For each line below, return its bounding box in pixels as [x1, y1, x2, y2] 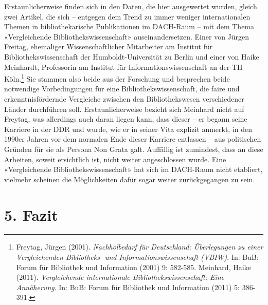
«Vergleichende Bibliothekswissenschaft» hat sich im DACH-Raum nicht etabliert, [4, 164, 263, 175]
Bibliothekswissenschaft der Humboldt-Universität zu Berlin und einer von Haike [4, 51, 259, 62]
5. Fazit [4, 204, 58, 225]
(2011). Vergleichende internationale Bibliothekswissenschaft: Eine [16, 272, 225, 282]
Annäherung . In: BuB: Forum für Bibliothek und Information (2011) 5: [16, 281, 240, 292]
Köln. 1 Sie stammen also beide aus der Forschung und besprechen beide [4, 72, 230, 84]
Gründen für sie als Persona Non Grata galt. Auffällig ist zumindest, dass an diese [4, 143, 263, 154]
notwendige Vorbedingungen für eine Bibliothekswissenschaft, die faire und [4, 83, 240, 94]
